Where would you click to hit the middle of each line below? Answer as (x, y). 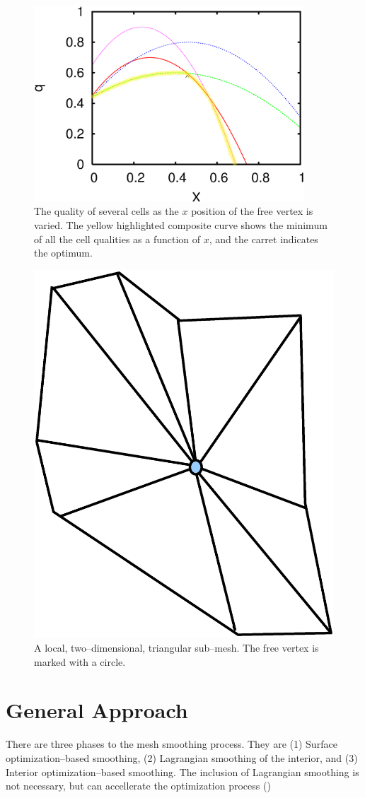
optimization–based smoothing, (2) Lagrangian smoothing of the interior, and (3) (182, 757)
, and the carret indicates (263, 239)
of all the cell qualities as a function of (117, 239)
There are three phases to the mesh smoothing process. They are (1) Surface (172, 744)
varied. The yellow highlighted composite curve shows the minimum (181, 225)
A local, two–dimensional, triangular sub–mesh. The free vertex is (176, 648)
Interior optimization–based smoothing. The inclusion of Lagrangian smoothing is (182, 771)
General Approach (97, 710)
